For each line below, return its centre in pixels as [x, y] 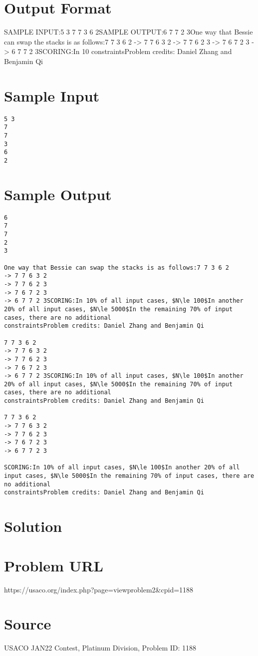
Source [28, 624]
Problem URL [54, 565]
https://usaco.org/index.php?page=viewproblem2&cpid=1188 [99, 589]
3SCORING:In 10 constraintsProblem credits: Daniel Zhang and [133, 51]
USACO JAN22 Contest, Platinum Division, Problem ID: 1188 [100, 648]
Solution [33, 526]
